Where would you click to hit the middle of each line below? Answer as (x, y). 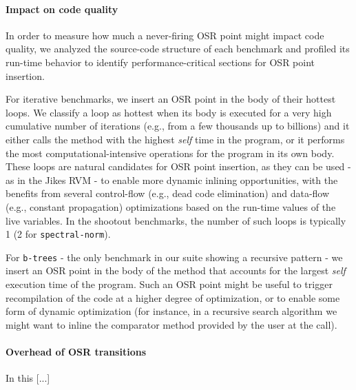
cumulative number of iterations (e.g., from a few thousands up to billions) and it (178, 126)
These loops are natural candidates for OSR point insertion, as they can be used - (178, 166)
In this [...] (28, 378)
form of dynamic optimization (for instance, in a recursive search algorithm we (171, 311)
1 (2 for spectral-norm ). (58, 234)
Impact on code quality (62, 9)
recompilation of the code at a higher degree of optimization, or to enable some (173, 297)
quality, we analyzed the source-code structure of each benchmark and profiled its (178, 49)
